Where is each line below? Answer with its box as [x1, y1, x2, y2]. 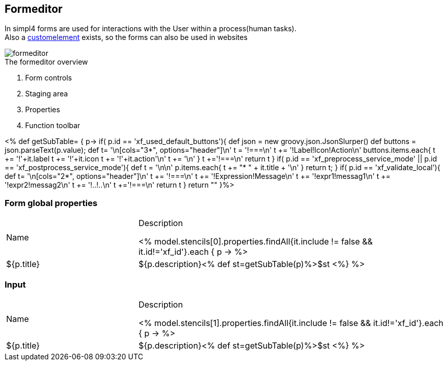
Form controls [25, 73, 72, 83]
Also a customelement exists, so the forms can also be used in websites [5, 33, 248, 42]
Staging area [25, 89, 68, 98]
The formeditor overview [5, 57, 88, 67]
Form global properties [5, 197, 97, 208]
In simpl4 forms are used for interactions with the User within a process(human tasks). [5, 24, 297, 33]
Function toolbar [25, 121, 80, 130]
